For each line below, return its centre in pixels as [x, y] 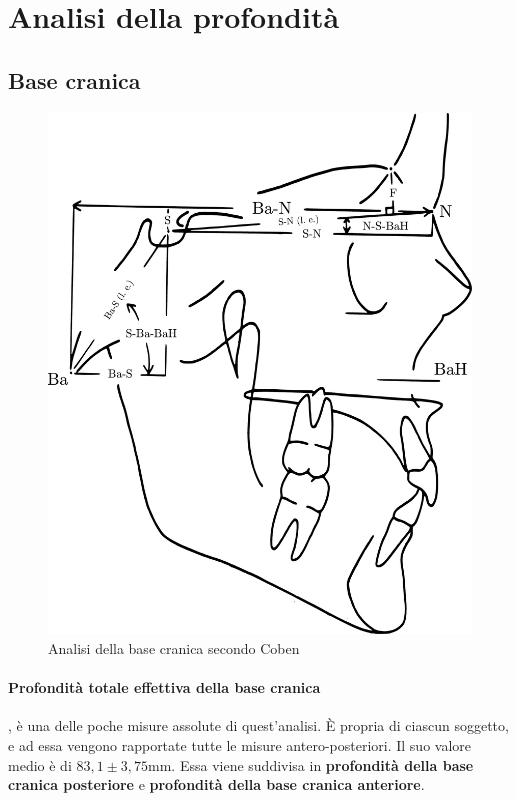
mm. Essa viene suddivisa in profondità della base [311, 764]
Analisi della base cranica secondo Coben [174, 648]
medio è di [40, 764]
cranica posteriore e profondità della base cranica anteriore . [216, 784]
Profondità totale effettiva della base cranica [164, 687]
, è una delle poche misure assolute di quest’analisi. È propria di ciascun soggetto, [258, 725]
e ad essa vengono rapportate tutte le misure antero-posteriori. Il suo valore [240, 745]
